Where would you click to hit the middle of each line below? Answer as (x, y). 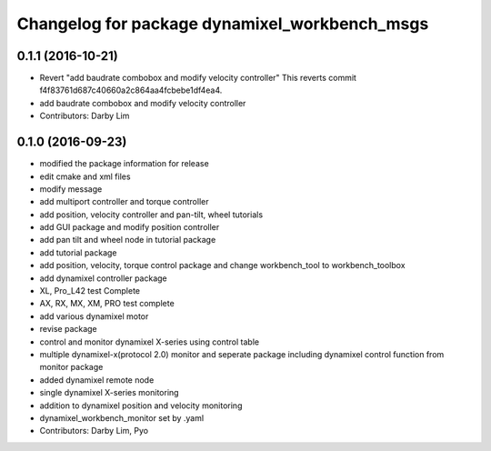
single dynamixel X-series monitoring (109, 393)
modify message (71, 189)
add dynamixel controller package (103, 278)
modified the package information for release (124, 164)
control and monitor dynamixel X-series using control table (149, 342)
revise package (68, 329)
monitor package (71, 367)
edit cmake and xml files (85, 176)
